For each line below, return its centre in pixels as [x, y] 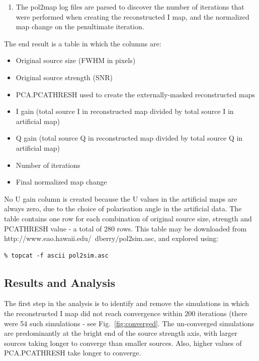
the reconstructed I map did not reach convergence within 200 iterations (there [126, 313]
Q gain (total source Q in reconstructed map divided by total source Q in [129, 138]
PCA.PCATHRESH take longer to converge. [73, 353]
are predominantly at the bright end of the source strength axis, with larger [121, 333]
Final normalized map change [61, 182]
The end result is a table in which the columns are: [83, 43]
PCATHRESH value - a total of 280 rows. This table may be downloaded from [125, 228]
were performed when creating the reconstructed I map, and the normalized [133, 16]
